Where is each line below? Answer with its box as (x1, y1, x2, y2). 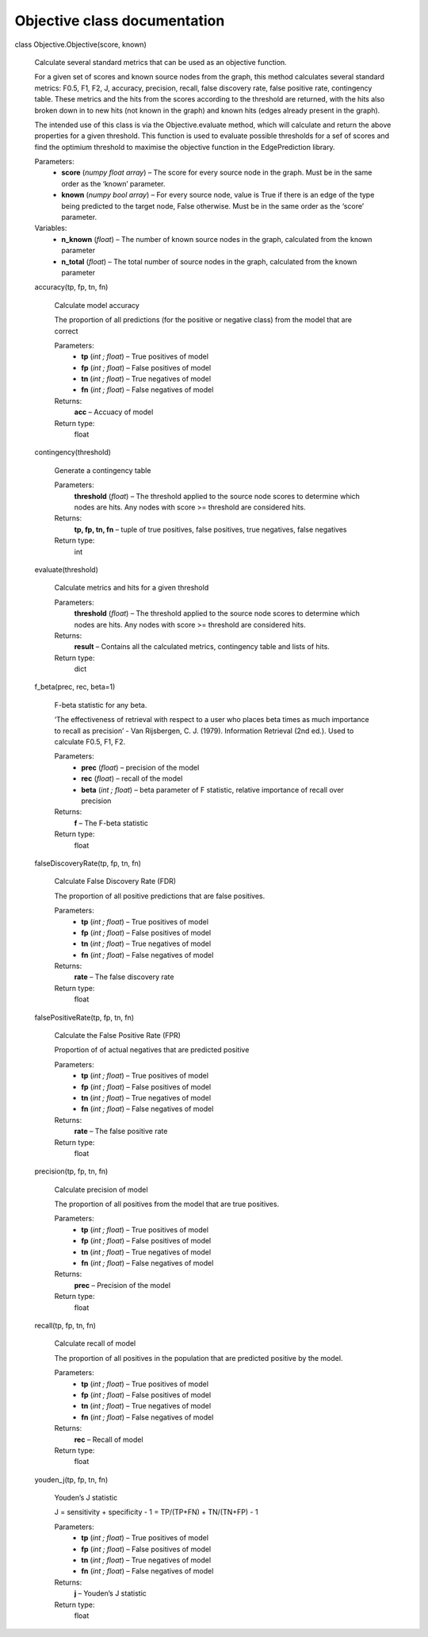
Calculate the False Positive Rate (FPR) (54, 1031, 182, 1040)
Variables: (34, 223, 67, 233)
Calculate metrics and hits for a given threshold (54, 583, 209, 593)
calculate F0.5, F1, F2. (54, 737, 126, 747)
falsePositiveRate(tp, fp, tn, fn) (34, 1013, 135, 1022)
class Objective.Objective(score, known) (14, 40, 147, 49)
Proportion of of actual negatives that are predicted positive (54, 1045, 250, 1055)
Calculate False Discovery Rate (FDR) (54, 877, 177, 886)
